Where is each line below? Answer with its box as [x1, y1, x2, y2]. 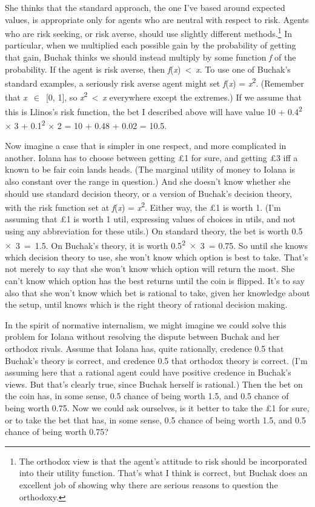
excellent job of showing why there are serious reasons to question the [19, 478, 278, 491]
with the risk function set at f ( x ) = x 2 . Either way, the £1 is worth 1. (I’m [5, 199, 281, 213]
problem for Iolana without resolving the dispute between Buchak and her [5, 330, 280, 343]
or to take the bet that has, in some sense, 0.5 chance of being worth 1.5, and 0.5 [5, 413, 306, 426]
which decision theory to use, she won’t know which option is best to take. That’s [5, 250, 308, 263]
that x [5, 91, 27, 104]
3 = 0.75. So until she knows [200, 239, 308, 251]
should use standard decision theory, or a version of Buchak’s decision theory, [5, 187, 292, 199]
